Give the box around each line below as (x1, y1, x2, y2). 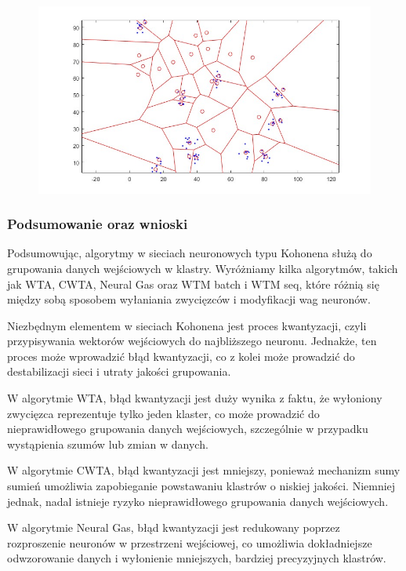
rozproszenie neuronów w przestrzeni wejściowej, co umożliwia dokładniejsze (7, 534, 372, 551)
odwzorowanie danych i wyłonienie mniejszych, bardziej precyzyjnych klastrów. (7, 550, 386, 566)
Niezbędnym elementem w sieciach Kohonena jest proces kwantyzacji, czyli (7, 317, 367, 333)
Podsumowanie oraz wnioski (7, 214, 188, 234)
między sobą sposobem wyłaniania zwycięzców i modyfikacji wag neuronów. (7, 291, 371, 307)
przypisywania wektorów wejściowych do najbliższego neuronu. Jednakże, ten (7, 333, 377, 349)
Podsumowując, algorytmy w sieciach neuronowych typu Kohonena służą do (7, 245, 372, 261)
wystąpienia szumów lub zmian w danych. (7, 435, 208, 452)
